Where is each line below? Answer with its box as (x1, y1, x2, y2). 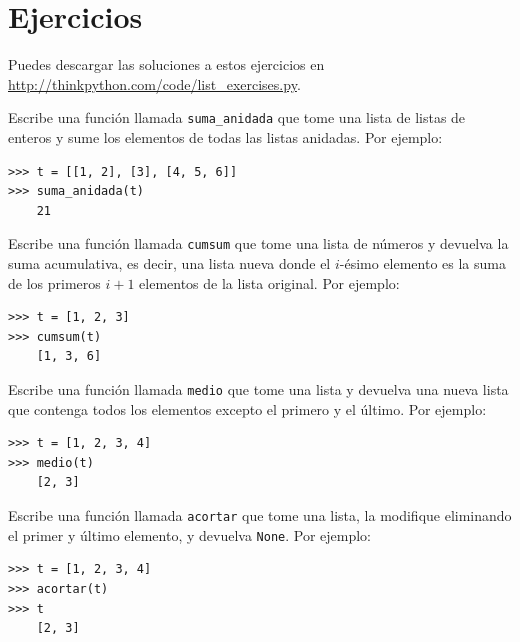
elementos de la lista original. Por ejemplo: (139, 272, 400, 293)
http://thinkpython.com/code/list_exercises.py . (8, 73, 301, 94)
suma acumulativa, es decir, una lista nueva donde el (8, 253, 331, 273)
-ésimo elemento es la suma (339, 253, 506, 273)
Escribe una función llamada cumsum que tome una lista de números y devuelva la (8, 233, 509, 254)
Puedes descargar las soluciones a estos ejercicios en (8, 54, 325, 75)
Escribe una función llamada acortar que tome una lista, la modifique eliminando (8, 505, 512, 525)
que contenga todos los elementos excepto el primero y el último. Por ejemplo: (8, 398, 487, 419)
